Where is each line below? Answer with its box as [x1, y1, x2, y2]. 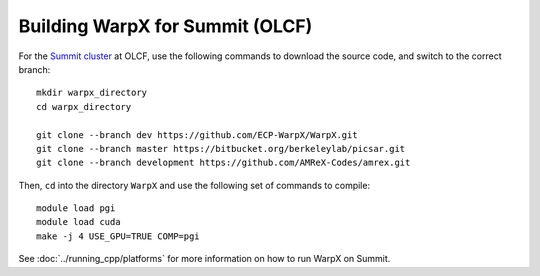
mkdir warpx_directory [36, 87, 148, 99]
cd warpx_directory [36, 101, 132, 112]
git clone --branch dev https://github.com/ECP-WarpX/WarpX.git [36, 129, 359, 140]
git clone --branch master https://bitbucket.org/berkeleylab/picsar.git [36, 143, 406, 154]
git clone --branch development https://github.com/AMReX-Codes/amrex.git [36, 157, 411, 169]
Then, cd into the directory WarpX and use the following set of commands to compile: [18, 179, 370, 191]
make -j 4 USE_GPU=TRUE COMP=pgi [36, 230, 200, 242]
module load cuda [36, 216, 121, 228]
